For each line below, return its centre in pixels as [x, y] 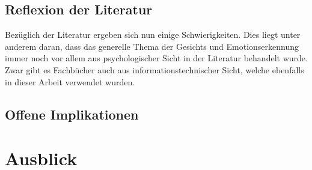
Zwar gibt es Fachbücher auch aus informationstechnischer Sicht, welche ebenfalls [154, 69]
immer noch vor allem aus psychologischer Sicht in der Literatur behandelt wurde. [156, 58]
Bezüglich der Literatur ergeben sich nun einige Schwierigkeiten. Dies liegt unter [153, 35]
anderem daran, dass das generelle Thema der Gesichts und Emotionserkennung [152, 46]
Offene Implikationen [72, 114]
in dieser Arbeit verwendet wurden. [70, 81]
